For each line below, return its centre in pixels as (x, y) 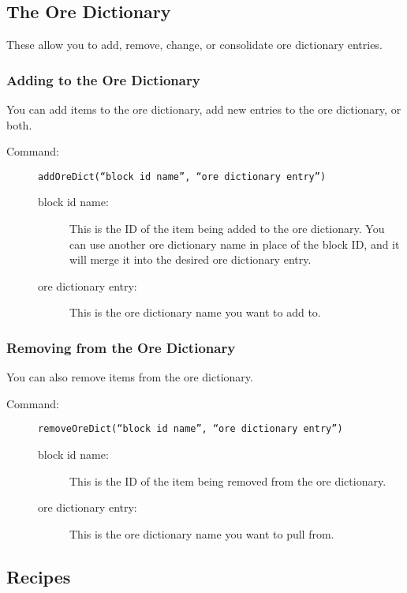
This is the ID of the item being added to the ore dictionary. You (227, 229)
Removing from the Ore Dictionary (121, 347)
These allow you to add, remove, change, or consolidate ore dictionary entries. (194, 45)
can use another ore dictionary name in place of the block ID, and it (235, 244)
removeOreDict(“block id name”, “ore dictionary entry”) (190, 429)
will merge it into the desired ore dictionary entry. (190, 259)
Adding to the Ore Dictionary (103, 79)
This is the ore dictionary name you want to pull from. (202, 533)
